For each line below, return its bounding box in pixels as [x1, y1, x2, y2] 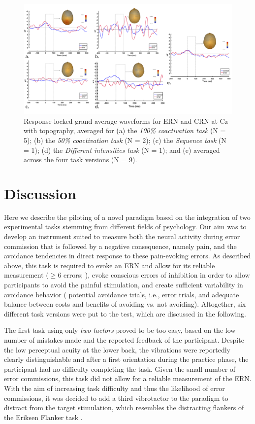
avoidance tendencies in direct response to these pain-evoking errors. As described [4, 250, 251, 261]
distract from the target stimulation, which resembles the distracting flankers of [4, 402, 244, 413]
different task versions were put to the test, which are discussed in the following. [4, 308, 246, 318]
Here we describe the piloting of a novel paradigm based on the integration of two [4, 212, 251, 222]
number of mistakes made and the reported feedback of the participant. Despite [4, 334, 244, 345]
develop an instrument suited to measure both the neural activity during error [4, 231, 240, 242]
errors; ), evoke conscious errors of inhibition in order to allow [64, 270, 250, 280]
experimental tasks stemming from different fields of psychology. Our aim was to [4, 221, 247, 232]
